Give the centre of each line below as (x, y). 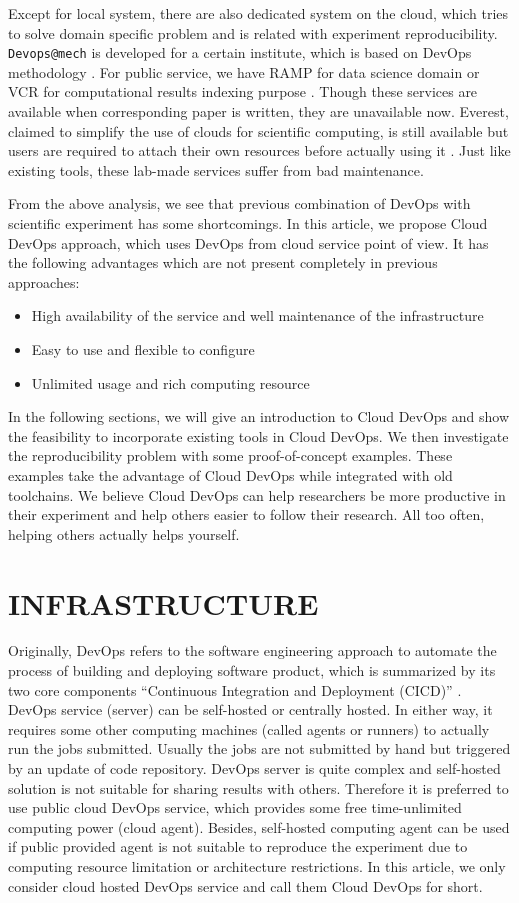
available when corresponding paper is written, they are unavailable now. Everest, (258, 111)
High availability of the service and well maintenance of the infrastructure (257, 315)
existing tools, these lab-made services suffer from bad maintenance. (216, 169)
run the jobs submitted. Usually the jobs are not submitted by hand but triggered (259, 748)
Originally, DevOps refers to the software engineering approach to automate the (252, 650)
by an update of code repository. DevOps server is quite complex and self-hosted (254, 768)
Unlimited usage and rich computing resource (170, 382)
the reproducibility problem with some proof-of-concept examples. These (230, 455)
